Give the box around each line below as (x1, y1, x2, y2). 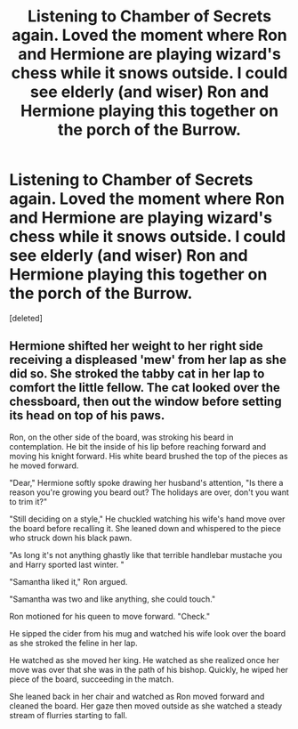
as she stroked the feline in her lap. (9, 637, 138, 648)
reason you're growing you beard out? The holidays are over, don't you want (9, 487, 289, 498)
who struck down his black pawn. (9, 532, 133, 543)
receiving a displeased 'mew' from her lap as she (9, 352, 287, 368)
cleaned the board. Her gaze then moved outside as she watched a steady (9, 701, 283, 711)
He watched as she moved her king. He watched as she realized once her (9, 654, 280, 665)
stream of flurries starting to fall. (9, 709, 128, 720)
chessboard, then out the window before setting (9, 394, 282, 409)
